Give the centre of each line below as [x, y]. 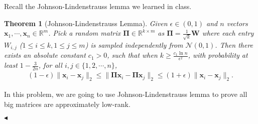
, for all [50, 65]
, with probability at [218, 55]
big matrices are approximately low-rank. [67, 104]
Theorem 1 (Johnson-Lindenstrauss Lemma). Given [86, 23]
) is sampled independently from [134, 44]
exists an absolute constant [45, 55]
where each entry [228, 33]
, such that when [132, 55]
